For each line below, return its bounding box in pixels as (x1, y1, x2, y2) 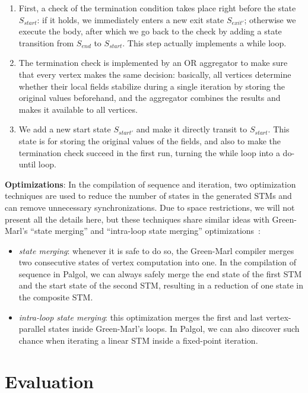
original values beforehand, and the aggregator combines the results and (18, 91, 281, 104)
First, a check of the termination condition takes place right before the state (18, 2, 296, 14)
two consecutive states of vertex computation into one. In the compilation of (18, 256, 297, 268)
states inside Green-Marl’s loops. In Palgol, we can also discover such (48, 322, 300, 335)
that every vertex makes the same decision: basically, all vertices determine (18, 68, 291, 80)
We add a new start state (18, 123, 111, 135)
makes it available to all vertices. (18, 103, 138, 115)
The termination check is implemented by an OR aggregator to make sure (18, 56, 288, 69)
